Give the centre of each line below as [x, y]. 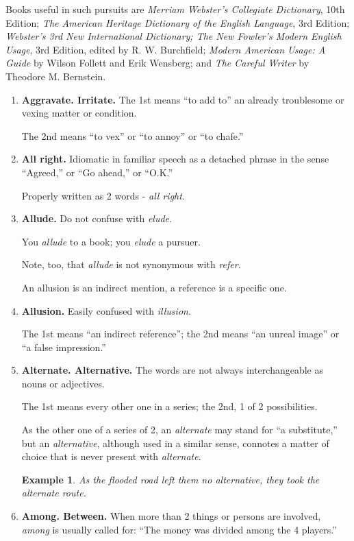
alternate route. [54, 493]
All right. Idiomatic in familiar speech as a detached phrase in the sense [175, 159]
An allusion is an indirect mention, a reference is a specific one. [154, 287]
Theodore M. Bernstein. [56, 76]
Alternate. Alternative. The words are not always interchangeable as [172, 370]
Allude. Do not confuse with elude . [97, 218]
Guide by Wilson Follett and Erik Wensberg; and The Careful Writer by [157, 63]
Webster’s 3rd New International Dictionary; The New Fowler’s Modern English [174, 36]
